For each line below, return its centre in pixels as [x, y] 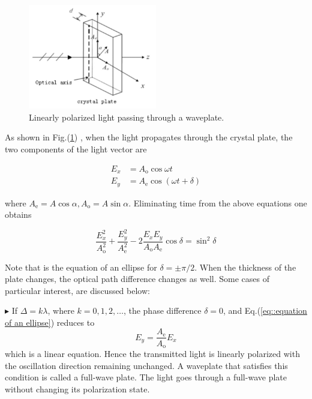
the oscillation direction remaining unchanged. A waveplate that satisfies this [146, 365]
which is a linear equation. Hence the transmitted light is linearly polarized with [152, 353]
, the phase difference [162, 310]
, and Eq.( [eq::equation [265, 310]
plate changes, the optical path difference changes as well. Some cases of [137, 279]
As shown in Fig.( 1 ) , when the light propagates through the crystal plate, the [149, 137]
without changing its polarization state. [77, 388]
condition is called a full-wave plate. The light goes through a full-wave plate [146, 377]
